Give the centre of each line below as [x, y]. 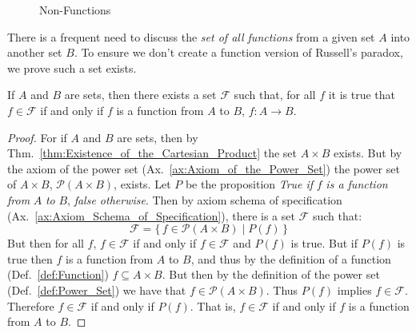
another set [35, 52]
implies [354, 289]
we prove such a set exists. [72, 67]
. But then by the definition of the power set [271, 274]
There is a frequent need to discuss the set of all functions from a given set [191, 36]
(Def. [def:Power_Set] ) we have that [97, 289]
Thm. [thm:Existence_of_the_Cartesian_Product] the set [152, 153]
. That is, [213, 305]
